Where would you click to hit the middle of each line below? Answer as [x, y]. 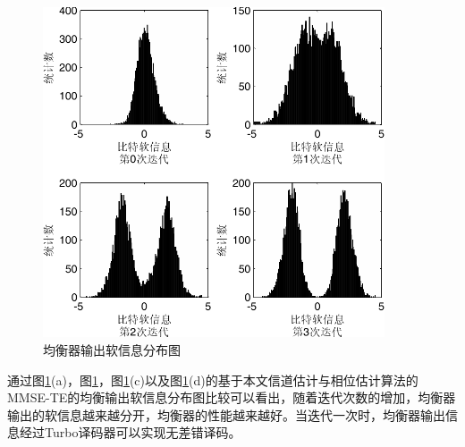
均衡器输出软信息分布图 [112, 349]
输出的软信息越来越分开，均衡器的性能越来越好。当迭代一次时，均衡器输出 [226, 414]
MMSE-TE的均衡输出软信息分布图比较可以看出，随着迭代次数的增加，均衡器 [232, 397]
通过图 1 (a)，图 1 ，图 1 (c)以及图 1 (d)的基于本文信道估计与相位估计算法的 [213, 380]
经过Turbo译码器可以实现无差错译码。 [130, 432]
